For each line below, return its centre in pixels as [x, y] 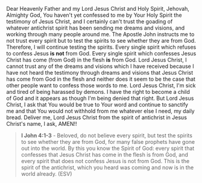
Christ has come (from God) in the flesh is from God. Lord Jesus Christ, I [96, 60]
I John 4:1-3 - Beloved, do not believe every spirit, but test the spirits [107, 135]
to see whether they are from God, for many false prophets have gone [108, 142]
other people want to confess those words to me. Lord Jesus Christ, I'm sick [101, 85]
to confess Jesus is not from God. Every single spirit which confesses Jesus [101, 53]
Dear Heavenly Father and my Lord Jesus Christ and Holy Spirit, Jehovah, [98, 9]
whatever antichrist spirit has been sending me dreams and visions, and [96, 28]
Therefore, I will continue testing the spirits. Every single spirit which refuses [101, 47]
